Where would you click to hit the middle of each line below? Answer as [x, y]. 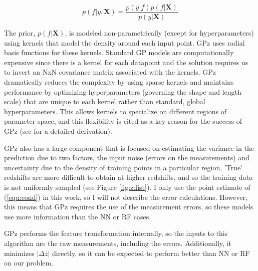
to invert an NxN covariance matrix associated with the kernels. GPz [110, 72]
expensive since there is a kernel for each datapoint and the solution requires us [126, 62]
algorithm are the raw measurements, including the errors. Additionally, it [118, 243]
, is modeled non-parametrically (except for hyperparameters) [159, 33]
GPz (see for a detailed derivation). [58, 131]
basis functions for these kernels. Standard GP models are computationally [119, 52]
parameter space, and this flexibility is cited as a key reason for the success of [123, 121]
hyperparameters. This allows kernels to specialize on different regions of [115, 111]
